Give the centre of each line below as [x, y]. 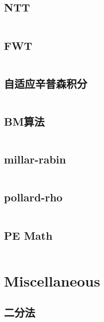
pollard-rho [33, 197]
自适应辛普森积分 [46, 83]
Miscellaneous [52, 280]
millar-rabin [35, 159]
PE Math [28, 235]
